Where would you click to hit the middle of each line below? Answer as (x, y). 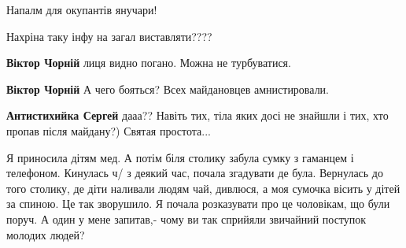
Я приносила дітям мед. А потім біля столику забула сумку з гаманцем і (180, 157)
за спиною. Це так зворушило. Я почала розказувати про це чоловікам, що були (198, 204)
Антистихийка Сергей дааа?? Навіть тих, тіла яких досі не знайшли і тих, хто (197, 115)
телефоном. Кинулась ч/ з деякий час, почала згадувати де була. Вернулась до (195, 173)
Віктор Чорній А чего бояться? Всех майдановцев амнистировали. (168, 89)
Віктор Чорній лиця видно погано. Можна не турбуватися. (149, 63)
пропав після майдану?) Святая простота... (109, 130)
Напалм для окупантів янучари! (82, 9)
